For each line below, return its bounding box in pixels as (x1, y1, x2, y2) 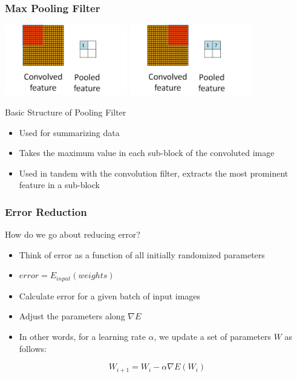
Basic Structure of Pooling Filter (5, 106, 126, 119)
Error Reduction (5, 204, 87, 219)
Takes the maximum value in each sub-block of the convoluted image (19, 146, 275, 159)
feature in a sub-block (19, 178, 100, 191)
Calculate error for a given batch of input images (19, 289, 201, 302)
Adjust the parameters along (19, 310, 125, 322)
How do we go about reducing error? (5, 228, 140, 241)
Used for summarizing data (19, 126, 120, 138)
